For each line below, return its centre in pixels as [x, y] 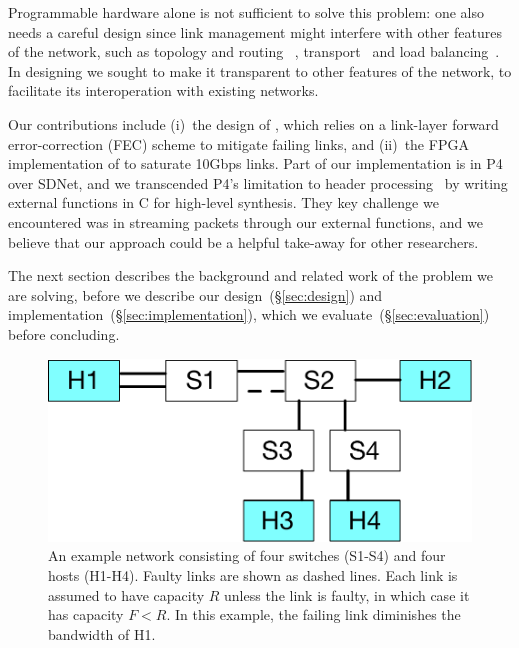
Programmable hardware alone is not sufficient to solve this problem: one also [246, 12]
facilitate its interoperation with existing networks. [163, 90]
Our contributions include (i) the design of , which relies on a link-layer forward [253, 123]
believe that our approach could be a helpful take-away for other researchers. [243, 241]
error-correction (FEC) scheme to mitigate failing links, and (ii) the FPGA [238, 143]
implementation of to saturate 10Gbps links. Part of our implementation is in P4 [255, 163]
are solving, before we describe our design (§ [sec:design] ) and [195, 294]
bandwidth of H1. [102, 633]
